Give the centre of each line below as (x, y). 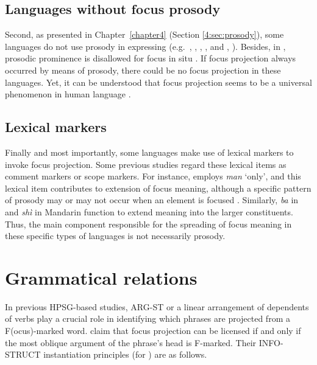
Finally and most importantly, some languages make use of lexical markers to (149, 152)
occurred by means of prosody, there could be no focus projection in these (143, 70)
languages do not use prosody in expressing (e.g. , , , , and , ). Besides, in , (145, 46)
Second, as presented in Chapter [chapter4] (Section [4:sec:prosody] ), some (144, 34)
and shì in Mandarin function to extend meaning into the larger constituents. (149, 211)
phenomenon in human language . (68, 94)
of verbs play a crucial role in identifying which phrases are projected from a (148, 318)
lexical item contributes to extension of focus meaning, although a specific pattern (158, 188)
